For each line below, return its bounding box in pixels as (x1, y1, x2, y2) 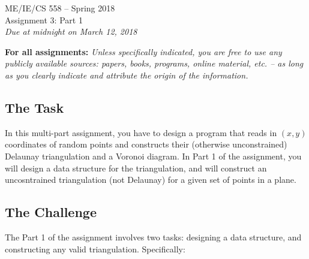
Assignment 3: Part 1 (5, 13, 83, 26)
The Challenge (5, 203, 97, 221)
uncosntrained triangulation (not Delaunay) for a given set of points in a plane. (5, 173, 296, 186)
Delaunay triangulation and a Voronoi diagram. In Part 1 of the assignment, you (5, 149, 302, 162)
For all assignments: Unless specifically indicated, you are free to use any (5, 45, 282, 58)
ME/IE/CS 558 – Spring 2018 (5, 2, 115, 14)
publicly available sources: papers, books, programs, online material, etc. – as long (5, 57, 304, 70)
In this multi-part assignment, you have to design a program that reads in (5, 126, 277, 138)
